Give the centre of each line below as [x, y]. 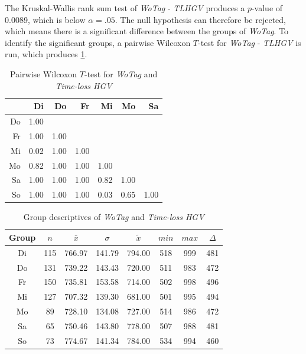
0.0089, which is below [45, 19]
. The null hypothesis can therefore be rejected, [200, 19]
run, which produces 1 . [46, 54]
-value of [267, 8]
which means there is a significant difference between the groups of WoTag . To [147, 31]
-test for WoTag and [121, 73]
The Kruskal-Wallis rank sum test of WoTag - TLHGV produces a [125, 8]
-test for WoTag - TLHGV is [250, 42]
